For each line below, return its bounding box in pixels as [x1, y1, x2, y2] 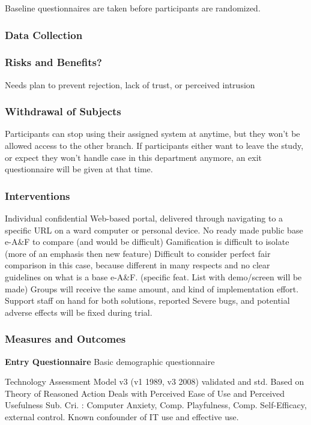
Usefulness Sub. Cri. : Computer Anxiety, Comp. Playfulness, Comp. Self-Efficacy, [5, 399, 307, 411]
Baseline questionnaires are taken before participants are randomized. [5, 2, 261, 14]
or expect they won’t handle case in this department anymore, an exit [5, 151, 262, 163]
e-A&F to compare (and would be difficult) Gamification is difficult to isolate [5, 235, 289, 248]
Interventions [5, 188, 70, 203]
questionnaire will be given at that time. [5, 163, 153, 175]
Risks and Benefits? [5, 55, 102, 70]
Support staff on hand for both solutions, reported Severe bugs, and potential [5, 294, 290, 307]
